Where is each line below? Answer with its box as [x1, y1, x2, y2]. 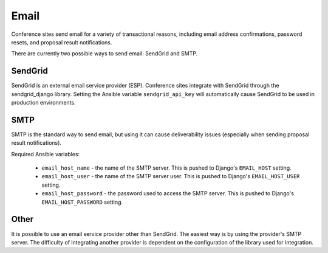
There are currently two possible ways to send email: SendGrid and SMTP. [11, 50, 198, 57]
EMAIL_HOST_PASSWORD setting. [41, 198, 123, 206]
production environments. [11, 99, 76, 106]
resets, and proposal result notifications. [11, 38, 112, 46]
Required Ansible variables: [11, 150, 80, 158]
